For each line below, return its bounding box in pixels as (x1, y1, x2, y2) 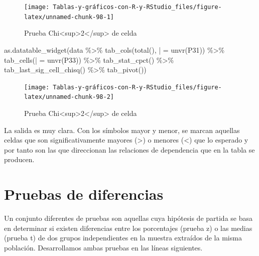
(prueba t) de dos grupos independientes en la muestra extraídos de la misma (4, 232, 242, 243)
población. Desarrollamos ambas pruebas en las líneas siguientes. (4, 242, 203, 252)
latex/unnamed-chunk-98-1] (24, 13, 114, 21)
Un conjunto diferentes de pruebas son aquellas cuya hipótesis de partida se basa (4, 213, 253, 223)
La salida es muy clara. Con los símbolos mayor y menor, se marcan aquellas (4, 124, 240, 135)
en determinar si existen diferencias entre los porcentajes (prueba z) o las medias (4, 222, 252, 233)
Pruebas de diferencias (4, 184, 164, 204)
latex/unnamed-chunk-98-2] (24, 93, 114, 101)
